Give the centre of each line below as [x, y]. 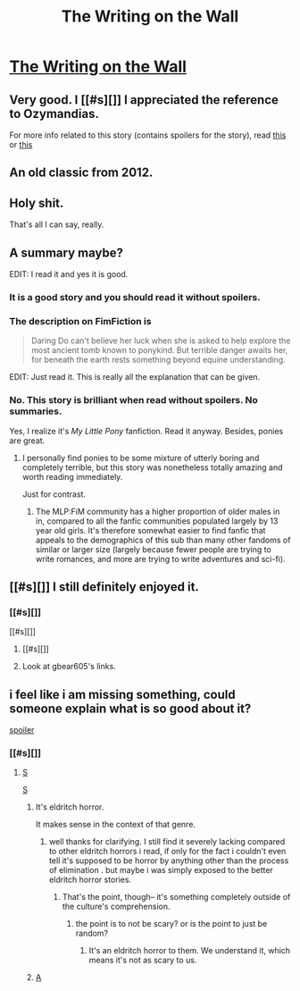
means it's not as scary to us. [143, 960]
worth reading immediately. [72, 476]
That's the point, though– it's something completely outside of [176, 897]
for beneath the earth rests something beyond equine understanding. [158, 360]
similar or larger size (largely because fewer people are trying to [154, 549]
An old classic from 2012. [81, 173]
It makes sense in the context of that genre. [116, 825]
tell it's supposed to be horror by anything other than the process [169, 861]
